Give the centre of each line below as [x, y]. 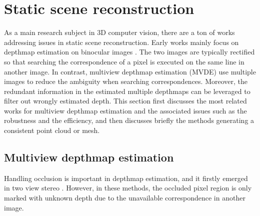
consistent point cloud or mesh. [52, 130]
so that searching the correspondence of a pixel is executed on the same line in [124, 61]
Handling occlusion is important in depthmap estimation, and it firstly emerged [126, 178]
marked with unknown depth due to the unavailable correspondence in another [125, 198]
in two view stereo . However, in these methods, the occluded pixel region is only [128, 188]
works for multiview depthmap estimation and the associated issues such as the [125, 110]
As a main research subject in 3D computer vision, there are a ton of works [119, 32]
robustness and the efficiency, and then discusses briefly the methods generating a [129, 120]
